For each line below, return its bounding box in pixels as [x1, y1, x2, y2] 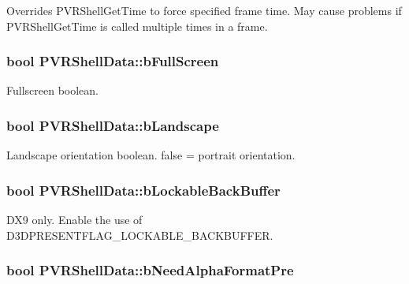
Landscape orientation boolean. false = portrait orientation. [6, 147, 296, 163]
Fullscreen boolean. [6, 82, 99, 99]
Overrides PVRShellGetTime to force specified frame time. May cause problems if [6, 2, 402, 18]
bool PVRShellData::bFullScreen [6, 51, 219, 71]
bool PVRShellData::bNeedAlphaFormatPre [6, 260, 294, 280]
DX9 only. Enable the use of [6, 211, 143, 228]
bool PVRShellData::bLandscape [6, 115, 219, 135]
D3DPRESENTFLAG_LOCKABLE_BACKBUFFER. [6, 226, 273, 243]
